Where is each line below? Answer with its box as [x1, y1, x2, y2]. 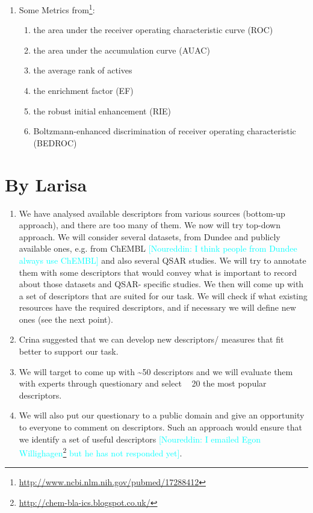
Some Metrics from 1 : [19, 2, 95, 16]
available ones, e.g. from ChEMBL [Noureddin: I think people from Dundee [19, 242, 297, 255]
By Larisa [5, 172, 87, 196]
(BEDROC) [33, 136, 77, 149]
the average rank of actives [33, 64, 132, 76]
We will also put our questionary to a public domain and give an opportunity [19, 409, 305, 421]
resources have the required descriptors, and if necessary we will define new [19, 301, 296, 314]
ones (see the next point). [19, 312, 113, 325]
